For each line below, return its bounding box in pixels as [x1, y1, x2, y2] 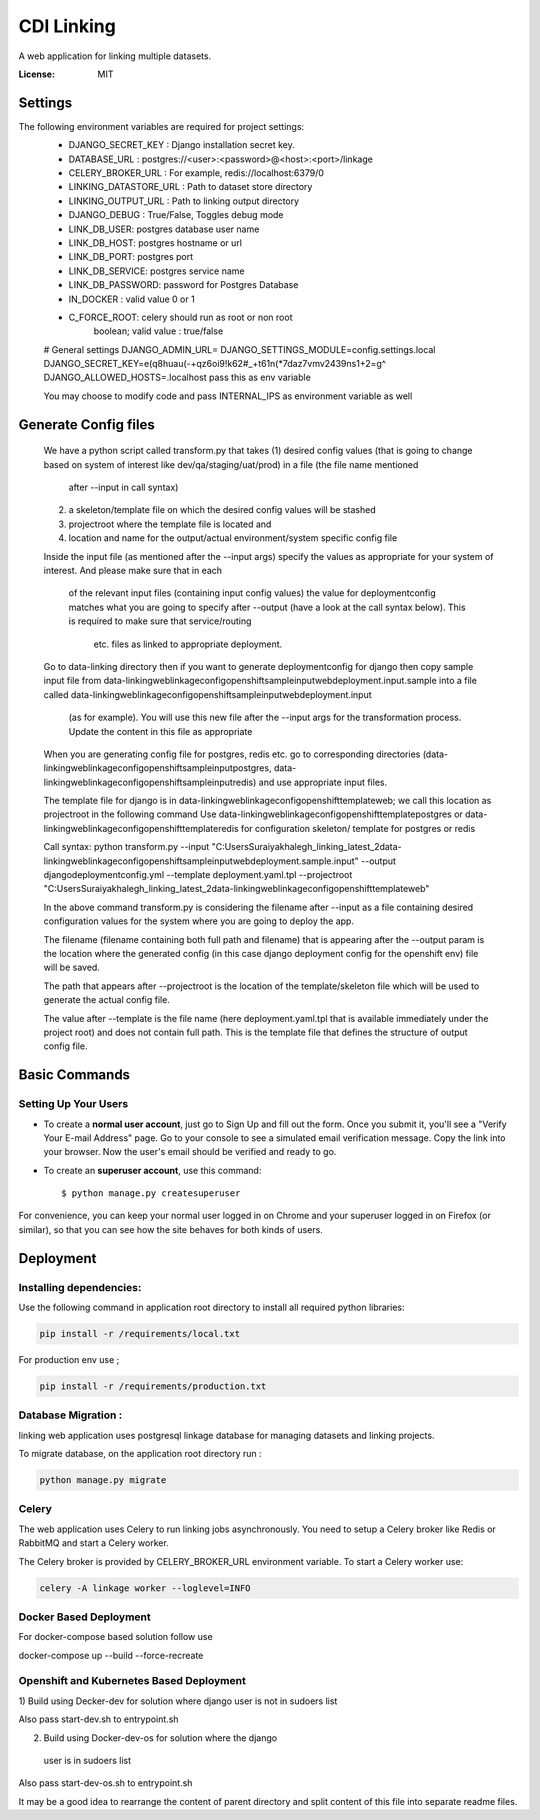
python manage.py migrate [39, 1475, 167, 1486]
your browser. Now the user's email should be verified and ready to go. [43, 1146, 337, 1158]
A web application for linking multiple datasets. [18, 50, 212, 62]
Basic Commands [18, 1066, 130, 1084]
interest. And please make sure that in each [43, 565, 223, 577]
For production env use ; [18, 1353, 120, 1365]
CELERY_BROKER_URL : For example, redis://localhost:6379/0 [68, 167, 325, 179]
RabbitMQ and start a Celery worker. [18, 1537, 169, 1549]
